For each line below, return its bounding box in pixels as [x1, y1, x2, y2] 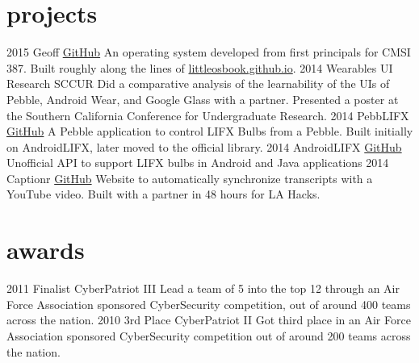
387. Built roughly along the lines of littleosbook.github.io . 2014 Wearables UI [6, 59, 393, 76]
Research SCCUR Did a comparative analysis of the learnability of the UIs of [6, 75, 390, 92]
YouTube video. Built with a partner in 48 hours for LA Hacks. [6, 186, 321, 202]
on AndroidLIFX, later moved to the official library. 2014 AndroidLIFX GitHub [6, 138, 402, 155]
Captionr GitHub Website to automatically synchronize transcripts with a [6, 169, 373, 186]
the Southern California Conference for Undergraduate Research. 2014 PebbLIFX [6, 106, 409, 123]
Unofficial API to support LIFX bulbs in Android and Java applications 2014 [6, 154, 389, 171]
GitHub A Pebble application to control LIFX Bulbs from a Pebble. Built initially [6, 123, 413, 140]
